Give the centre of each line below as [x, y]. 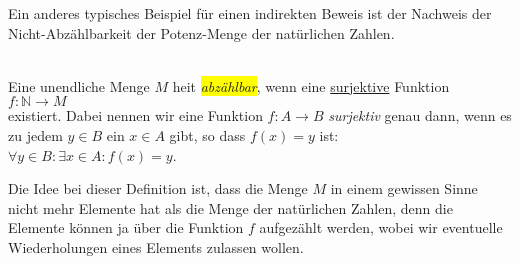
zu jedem [35, 134]
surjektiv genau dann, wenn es [420, 115]
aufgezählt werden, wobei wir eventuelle [381, 227]
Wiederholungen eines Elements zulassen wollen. [156, 246]
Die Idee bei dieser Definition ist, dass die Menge [158, 188]
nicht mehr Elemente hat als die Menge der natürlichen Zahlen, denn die [230, 207]
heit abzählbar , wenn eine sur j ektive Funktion [311, 85]
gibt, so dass [207, 134]
